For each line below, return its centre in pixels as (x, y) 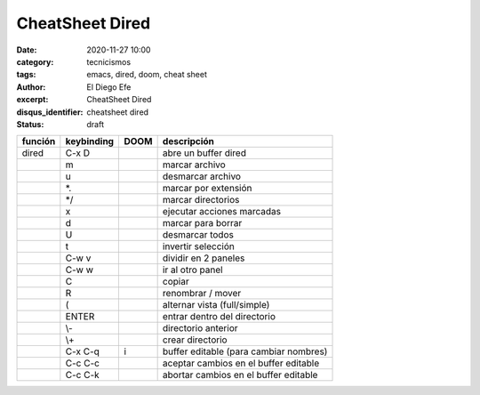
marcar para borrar (202, 223)
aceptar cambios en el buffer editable (241, 363)
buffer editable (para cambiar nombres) (245, 351)
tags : (26, 75)
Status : (30, 124)
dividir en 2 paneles (204, 258)
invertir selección (198, 246)
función (39, 141)
